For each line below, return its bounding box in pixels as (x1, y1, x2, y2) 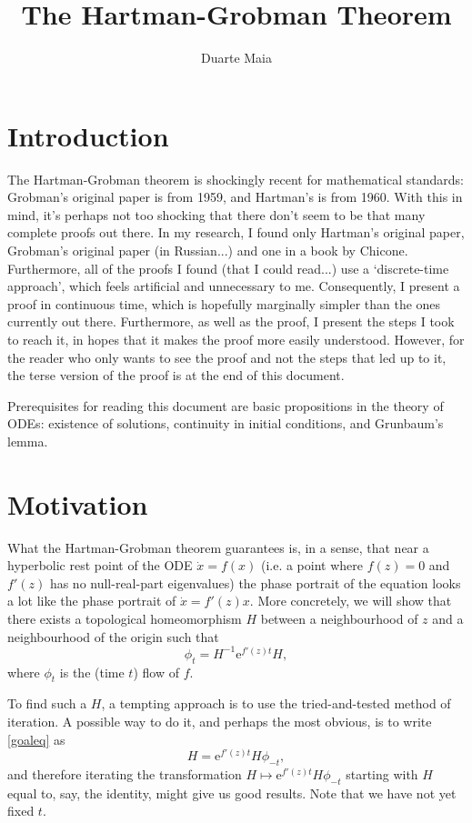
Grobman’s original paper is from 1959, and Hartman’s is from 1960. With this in (7, 187, 463, 206)
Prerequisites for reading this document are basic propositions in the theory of (7, 396, 444, 415)
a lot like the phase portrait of (7, 591, 176, 610)
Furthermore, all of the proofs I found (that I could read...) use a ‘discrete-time (7, 258, 449, 277)
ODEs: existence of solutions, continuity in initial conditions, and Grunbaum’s (7, 414, 444, 433)
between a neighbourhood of (260, 609, 418, 628)
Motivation (7, 485, 148, 522)
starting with (346, 765, 418, 783)
